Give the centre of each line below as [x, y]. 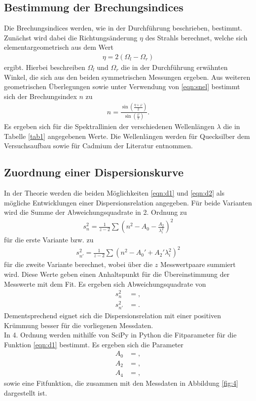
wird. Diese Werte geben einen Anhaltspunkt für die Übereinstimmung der [117, 274]
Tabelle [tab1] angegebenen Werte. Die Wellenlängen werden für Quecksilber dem [127, 136]
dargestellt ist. [26, 392]
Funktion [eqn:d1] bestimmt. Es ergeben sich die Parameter [94, 344]
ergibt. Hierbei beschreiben [45, 67]
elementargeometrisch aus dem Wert [59, 47]
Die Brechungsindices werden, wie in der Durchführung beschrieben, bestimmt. [123, 28]
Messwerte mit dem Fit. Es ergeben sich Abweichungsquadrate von [105, 284]
